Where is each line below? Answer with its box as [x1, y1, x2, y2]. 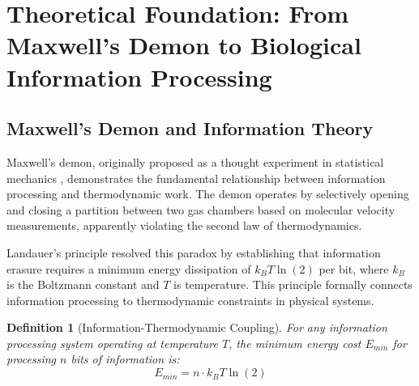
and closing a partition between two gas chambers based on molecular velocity [6, 201, 395, 218]
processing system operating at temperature [6, 334, 218, 351]
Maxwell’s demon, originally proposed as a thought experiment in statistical [6, 153, 384, 170]
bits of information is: [71, 350, 180, 367]
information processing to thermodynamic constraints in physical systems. [6, 291, 374, 308]
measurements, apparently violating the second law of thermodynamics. [6, 217, 362, 234]
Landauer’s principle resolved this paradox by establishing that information [6, 244, 381, 261]
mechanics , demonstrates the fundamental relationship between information [6, 169, 386, 186]
